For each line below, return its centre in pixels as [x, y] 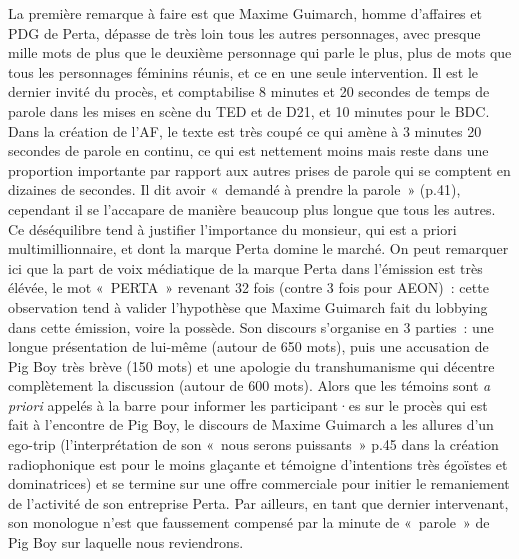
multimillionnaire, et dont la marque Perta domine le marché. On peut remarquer [258, 248]
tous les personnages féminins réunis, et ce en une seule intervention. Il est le [243, 71]
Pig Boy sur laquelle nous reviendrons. [126, 542]
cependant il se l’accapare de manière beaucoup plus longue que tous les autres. [252, 208]
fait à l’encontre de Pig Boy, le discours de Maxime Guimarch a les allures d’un [251, 424]
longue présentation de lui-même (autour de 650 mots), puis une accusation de [248, 346]
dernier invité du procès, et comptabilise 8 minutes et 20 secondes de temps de [249, 91]
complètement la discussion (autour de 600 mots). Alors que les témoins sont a [249, 385]
